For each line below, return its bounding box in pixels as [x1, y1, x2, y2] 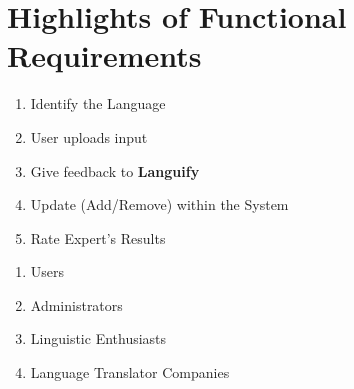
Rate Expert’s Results [30, 227, 166, 248]
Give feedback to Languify [30, 160, 200, 181]
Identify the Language [30, 93, 166, 114]
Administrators [30, 294, 123, 315]
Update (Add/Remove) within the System [30, 194, 289, 215]
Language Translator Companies [30, 362, 230, 383]
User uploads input [30, 126, 148, 147]
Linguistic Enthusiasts [30, 328, 167, 349]
